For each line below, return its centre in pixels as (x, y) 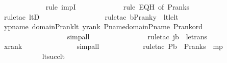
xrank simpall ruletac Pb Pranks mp (113, 46)
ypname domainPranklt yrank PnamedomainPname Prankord (103, 26)
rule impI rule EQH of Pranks (118, 7)
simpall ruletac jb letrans (137, 36)
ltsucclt (54, 56)
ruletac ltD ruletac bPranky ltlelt (91, 16)
